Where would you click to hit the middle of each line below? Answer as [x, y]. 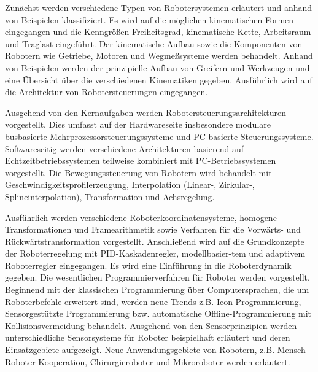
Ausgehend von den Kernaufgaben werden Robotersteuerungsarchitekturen [146, 112]
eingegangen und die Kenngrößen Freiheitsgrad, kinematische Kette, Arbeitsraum [158, 32]
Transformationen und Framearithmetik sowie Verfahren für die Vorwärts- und [153, 229]
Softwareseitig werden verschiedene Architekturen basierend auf [124, 148]
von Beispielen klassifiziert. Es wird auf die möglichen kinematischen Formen [149, 19]
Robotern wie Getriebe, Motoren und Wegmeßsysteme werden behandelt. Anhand [159, 56]
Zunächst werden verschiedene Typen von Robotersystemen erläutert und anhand [159, 7]
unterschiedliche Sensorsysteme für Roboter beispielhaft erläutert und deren [148, 337]
